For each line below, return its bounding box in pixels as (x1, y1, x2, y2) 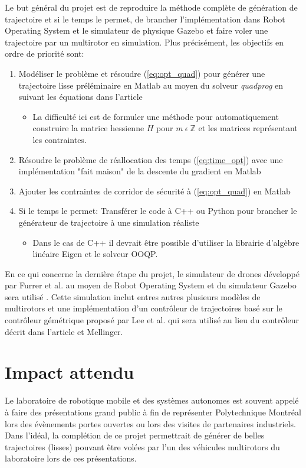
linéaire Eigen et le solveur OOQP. (32, 248, 158, 260)
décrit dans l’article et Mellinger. (5, 325, 123, 337)
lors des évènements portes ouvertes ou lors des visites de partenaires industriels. (5, 417, 296, 430)
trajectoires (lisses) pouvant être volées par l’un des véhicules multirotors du (5, 440, 280, 453)
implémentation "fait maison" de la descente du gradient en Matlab (18, 165, 261, 177)
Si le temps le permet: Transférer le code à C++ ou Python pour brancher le (18, 204, 297, 217)
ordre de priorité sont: (5, 47, 84, 60)
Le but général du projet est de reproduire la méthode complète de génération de (5, 1, 298, 13)
